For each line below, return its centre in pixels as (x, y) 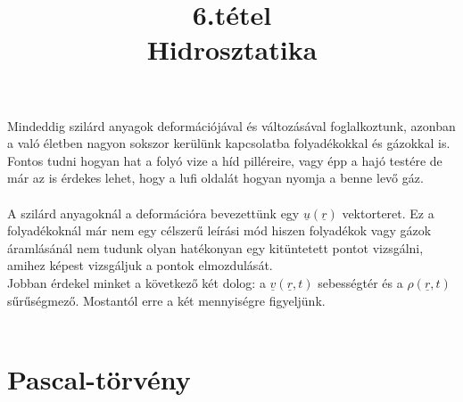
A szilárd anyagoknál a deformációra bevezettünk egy (153, 213)
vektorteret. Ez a (388, 213)
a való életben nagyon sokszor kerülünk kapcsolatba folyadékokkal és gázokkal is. (229, 143)
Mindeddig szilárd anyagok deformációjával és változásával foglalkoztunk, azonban (231, 125)
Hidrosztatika (232, 49)
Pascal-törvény (99, 378)
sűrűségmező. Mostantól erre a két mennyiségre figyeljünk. (166, 300)
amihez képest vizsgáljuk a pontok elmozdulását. (140, 265)
